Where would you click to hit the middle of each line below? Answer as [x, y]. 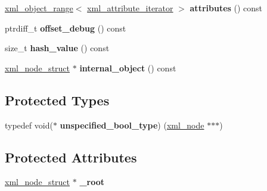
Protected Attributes [71, 157]
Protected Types [57, 100]
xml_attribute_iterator [130, 8]
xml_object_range [39, 8]
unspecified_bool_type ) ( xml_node [132, 125]
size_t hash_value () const [57, 48]
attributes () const [226, 8]
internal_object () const [128, 68]
